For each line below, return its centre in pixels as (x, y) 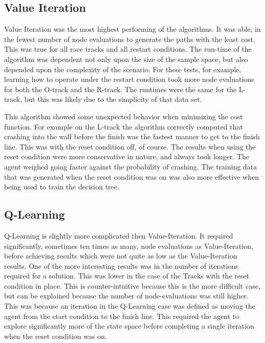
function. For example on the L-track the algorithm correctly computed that (124, 126)
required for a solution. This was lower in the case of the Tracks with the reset (127, 276)
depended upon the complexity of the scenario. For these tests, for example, (123, 69)
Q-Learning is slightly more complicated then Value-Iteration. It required (119, 235)
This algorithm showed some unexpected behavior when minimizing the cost (124, 116)
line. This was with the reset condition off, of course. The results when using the (130, 146)
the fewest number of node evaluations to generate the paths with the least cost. (130, 39)
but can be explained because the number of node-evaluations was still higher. (126, 296)
